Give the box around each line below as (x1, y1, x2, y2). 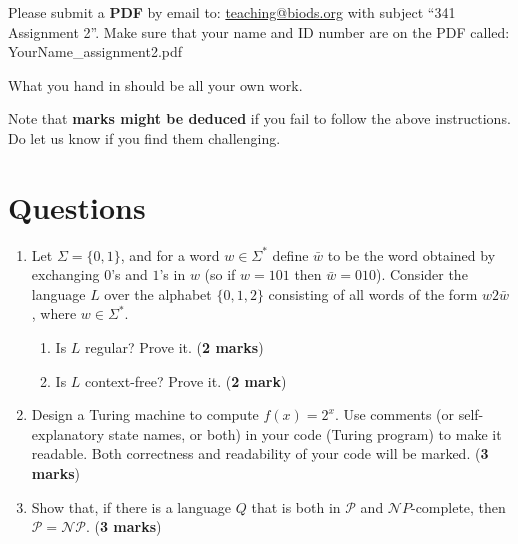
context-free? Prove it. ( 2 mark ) (85, 370, 287, 391)
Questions (8, 186, 146, 227)
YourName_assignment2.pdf (8, 41, 183, 62)
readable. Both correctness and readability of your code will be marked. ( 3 (31, 443, 489, 464)
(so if (204, 264, 236, 285)
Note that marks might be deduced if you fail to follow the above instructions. (8, 108, 511, 129)
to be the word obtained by (327, 244, 496, 265)
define (272, 244, 309, 265)
